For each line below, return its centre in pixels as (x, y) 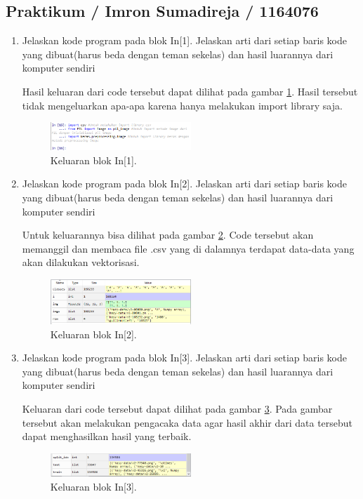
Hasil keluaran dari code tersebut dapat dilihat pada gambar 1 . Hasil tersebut (190, 91)
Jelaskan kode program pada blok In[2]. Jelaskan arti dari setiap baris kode (184, 184)
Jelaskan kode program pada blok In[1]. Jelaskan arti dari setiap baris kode (184, 40)
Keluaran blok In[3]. (93, 486)
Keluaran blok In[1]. (93, 160)
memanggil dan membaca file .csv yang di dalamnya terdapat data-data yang (188, 248)
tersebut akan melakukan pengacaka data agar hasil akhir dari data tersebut (187, 422)
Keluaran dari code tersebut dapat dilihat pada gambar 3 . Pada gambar (177, 408)
